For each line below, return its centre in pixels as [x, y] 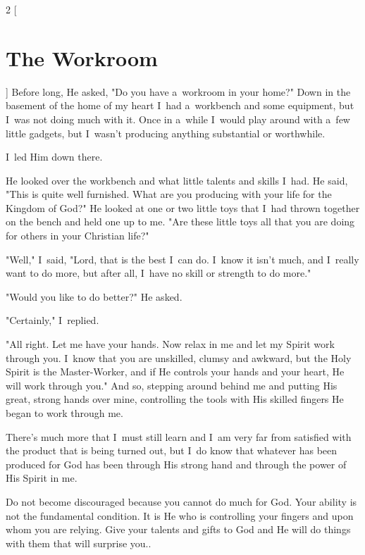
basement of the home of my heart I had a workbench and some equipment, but [180, 105]
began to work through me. [64, 413]
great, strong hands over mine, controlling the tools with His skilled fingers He [175, 399]
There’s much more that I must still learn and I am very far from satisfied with [179, 436]
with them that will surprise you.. [79, 543]
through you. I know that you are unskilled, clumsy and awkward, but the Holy [179, 357]
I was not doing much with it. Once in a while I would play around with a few [178, 119]
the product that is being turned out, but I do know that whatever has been [172, 450]
